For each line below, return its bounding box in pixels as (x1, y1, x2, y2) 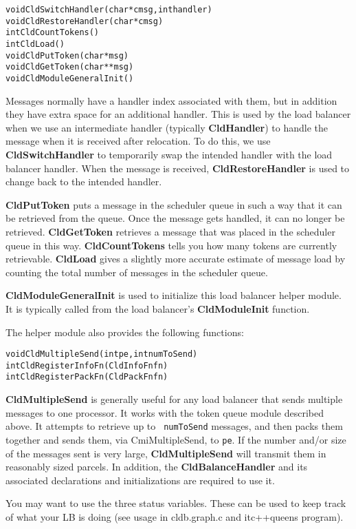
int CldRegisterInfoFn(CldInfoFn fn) (5, 360, 168, 371)
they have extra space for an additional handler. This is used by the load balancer (5, 107, 351, 121)
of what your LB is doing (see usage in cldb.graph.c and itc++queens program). (5, 509, 344, 523)
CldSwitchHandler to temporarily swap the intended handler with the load (5, 147, 333, 161)
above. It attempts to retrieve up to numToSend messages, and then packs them (5, 419, 343, 433)
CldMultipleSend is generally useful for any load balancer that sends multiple (5, 392, 343, 406)
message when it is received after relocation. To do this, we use (5, 134, 271, 148)
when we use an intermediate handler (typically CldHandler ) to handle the (5, 120, 328, 134)
